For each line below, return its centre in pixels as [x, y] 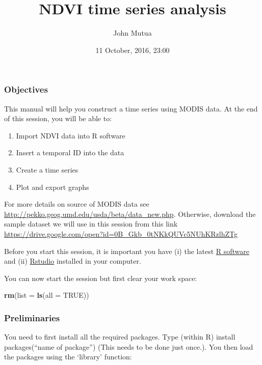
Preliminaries [32, 317]
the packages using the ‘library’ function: [68, 357]
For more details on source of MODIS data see [77, 204]
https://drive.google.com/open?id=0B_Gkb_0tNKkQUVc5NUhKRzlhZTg [121, 233]
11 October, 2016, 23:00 [133, 50]
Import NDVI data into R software [71, 135]
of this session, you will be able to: [58, 118]
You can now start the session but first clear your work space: [101, 278]
